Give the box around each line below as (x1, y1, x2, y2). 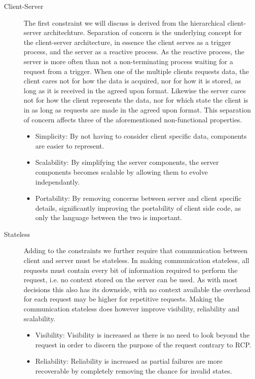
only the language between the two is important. (35, 212, 182, 223)
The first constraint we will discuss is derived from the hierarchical (24, 17, 225, 28)
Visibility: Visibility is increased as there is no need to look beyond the (35, 330, 250, 340)
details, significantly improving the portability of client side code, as (35, 202, 241, 213)
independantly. (35, 176, 80, 187)
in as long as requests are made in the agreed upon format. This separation (24, 104, 251, 114)
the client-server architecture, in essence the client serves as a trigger (24, 37, 231, 47)
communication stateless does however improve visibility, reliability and (24, 303, 240, 314)
